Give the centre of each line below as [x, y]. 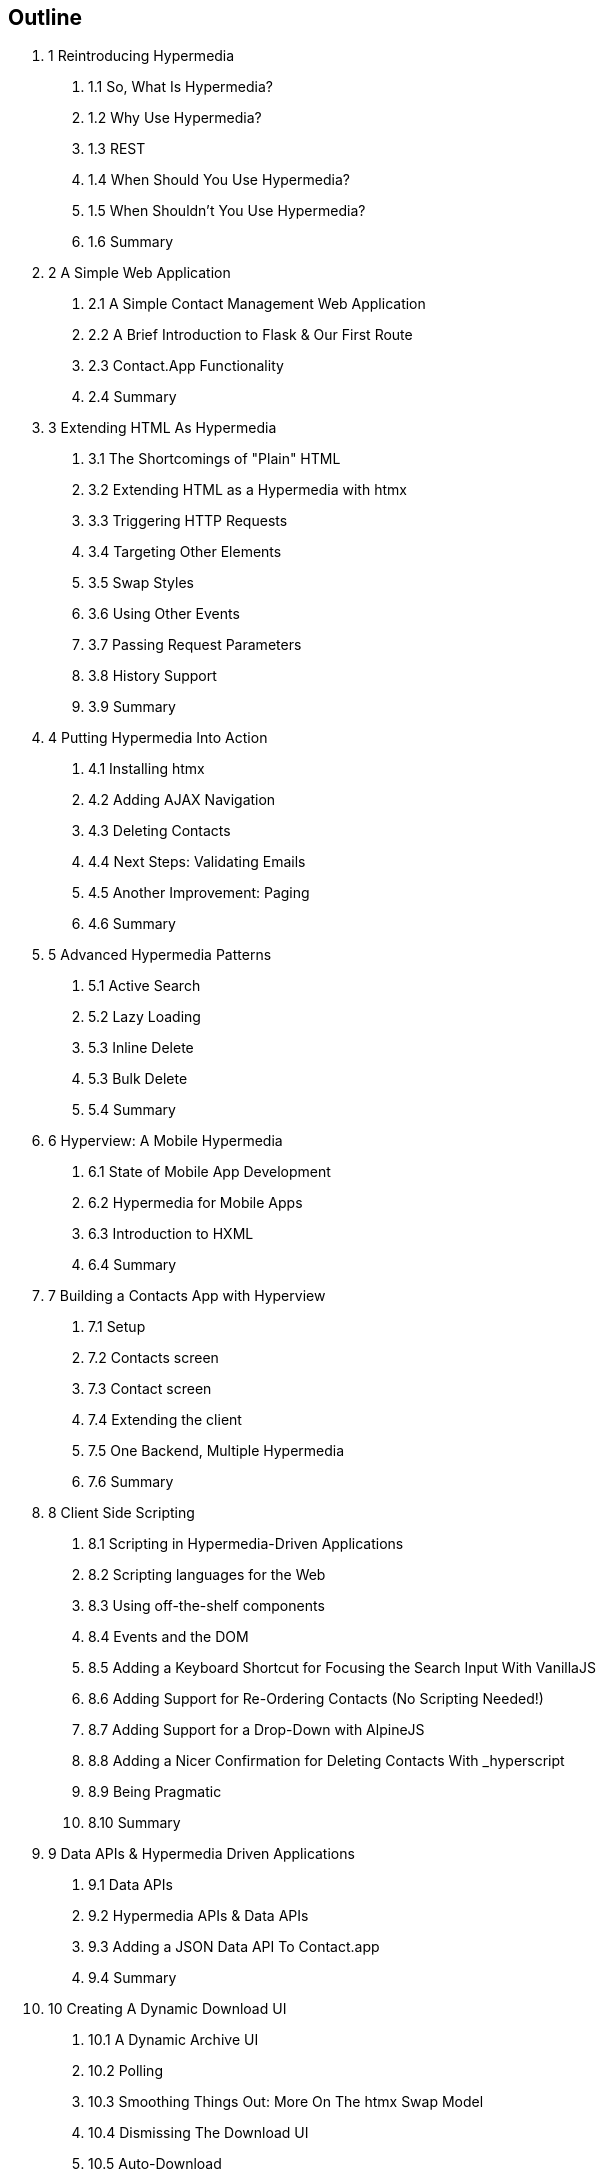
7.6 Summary [131, 1482]
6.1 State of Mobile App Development [209, 1172]
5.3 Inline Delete [141, 1048]
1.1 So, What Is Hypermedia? [181, 87]
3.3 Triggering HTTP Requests [188, 521]
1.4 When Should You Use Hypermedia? [219, 180]
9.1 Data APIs [130, 1885]
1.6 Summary [130, 242]
